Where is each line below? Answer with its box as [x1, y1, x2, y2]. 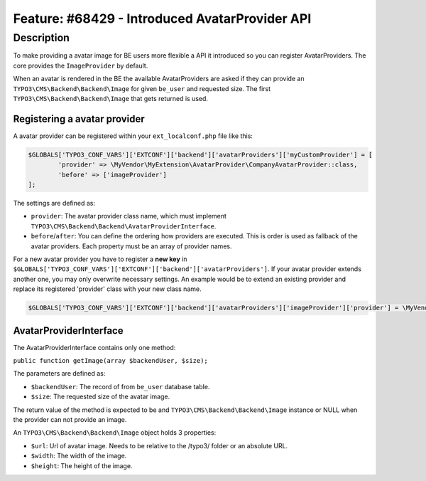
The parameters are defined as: [13, 369, 106, 378]
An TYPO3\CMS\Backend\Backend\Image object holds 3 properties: [13, 428, 217, 437]
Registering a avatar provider [13, 112, 145, 125]
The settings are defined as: [13, 199, 96, 207]
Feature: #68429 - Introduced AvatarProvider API [13, 11, 312, 26]
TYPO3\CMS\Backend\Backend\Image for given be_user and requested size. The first [13, 84, 271, 92]
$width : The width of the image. [31, 452, 127, 460]
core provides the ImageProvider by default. [13, 61, 148, 70]
